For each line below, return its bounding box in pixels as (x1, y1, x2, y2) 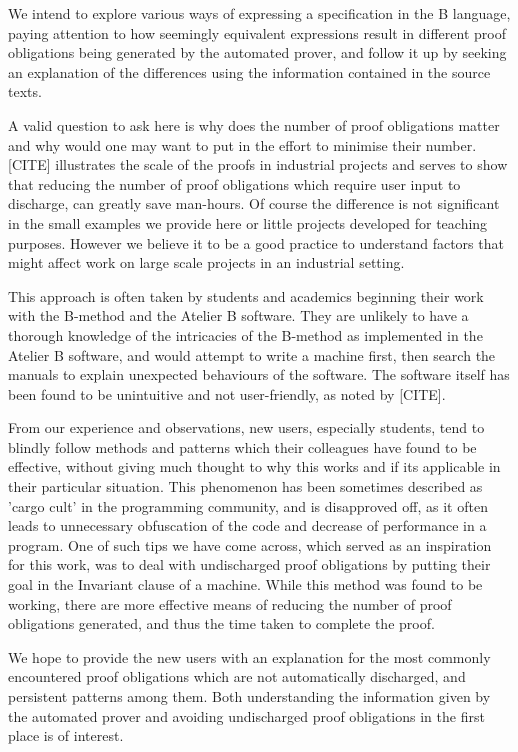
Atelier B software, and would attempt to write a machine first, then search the (8, 344, 496, 365)
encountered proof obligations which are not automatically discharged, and (8, 666, 466, 687)
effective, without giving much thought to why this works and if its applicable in (8, 456, 501, 477)
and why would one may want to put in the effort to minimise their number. (8, 134, 477, 155)
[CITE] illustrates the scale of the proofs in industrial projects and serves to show (8, 154, 508, 175)
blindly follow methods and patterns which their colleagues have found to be (8, 436, 477, 457)
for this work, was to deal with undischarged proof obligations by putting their (8, 554, 491, 575)
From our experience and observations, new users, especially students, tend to (8, 417, 485, 438)
